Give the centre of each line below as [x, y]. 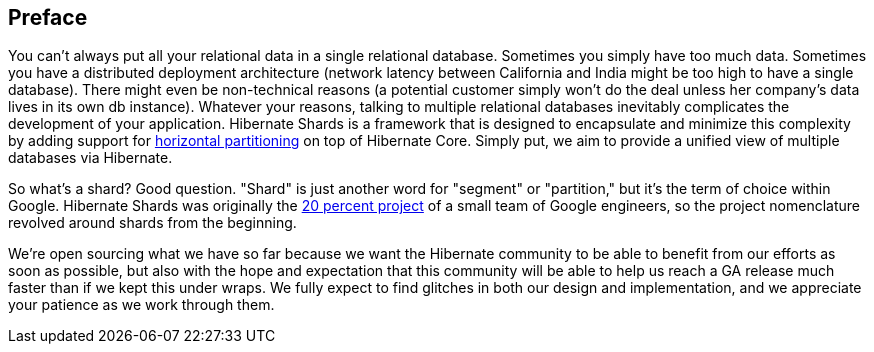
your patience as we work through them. [141, 305]
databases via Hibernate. [90, 158]
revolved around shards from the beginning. [152, 223]
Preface [48, 17]
